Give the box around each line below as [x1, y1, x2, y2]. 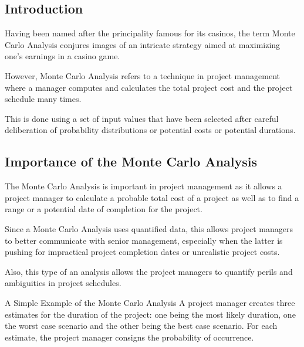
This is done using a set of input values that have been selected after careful [5, 112, 279, 124]
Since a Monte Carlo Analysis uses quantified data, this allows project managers [5, 222, 293, 234]
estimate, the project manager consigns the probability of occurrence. [5, 331, 254, 343]
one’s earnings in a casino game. [5, 50, 120, 62]
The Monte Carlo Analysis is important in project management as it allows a [5, 180, 282, 192]
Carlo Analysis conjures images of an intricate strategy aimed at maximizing [5, 38, 281, 50]
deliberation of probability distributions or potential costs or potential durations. [5, 124, 296, 136]
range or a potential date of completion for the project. [5, 203, 202, 215]
